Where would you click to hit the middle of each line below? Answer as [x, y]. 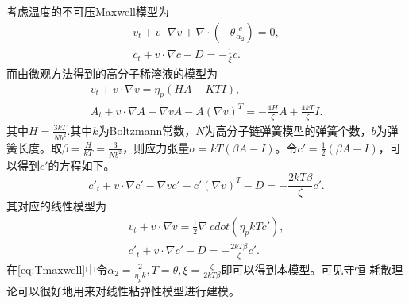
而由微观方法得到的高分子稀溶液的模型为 [112, 73]
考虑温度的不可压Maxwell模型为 [88, 11]
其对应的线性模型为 [56, 206]
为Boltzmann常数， [147, 130]
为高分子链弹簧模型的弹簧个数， [288, 130]
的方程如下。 [81, 165]
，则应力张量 [156, 147]
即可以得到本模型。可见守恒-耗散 [307, 269]
